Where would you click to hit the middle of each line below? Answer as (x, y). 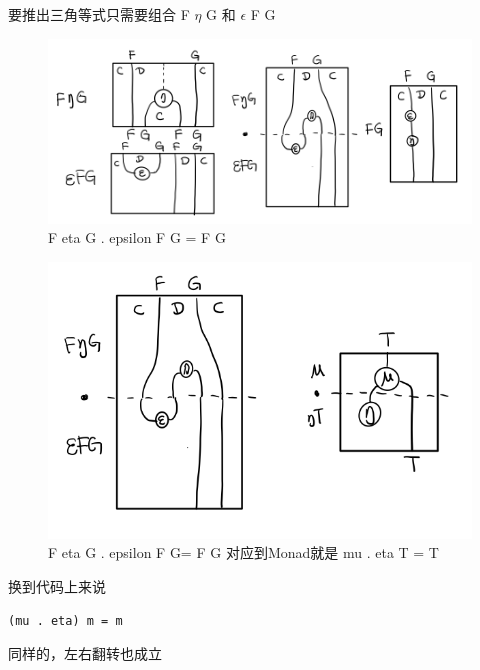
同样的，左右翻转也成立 (85, 653)
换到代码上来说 (57, 585)
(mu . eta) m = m (65, 620)
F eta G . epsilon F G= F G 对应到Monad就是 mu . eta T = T (243, 552)
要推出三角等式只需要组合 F (99, 14)
